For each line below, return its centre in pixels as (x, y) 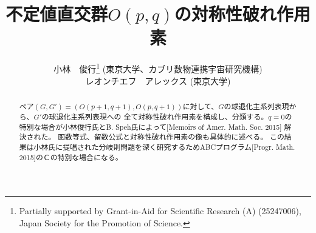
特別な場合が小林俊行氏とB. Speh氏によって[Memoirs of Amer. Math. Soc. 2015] (150, 127)
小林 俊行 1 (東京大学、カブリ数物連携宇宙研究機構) (158, 68)
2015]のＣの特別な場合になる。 (71, 157)
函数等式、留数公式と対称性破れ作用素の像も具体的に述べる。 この (171, 137)
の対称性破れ (225, 14)
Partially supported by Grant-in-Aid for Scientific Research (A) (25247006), (160, 211)
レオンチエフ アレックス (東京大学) (158, 80)
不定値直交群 (57, 14)
